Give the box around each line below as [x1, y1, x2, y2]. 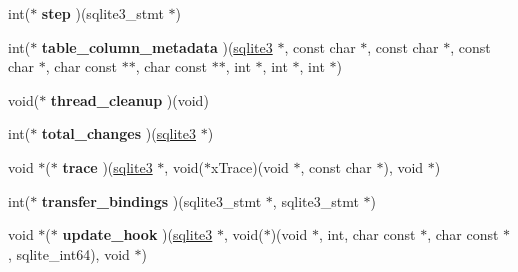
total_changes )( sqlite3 [41, 123, 197, 144]
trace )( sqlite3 [62, 156, 153, 177]
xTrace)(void [211, 156, 289, 177]
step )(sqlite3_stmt [41, 3, 164, 23]
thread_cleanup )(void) [50, 89, 209, 110]
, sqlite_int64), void [8, 243, 130, 264]
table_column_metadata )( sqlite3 [41, 36, 273, 57]
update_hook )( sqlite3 [62, 224, 213, 245]
